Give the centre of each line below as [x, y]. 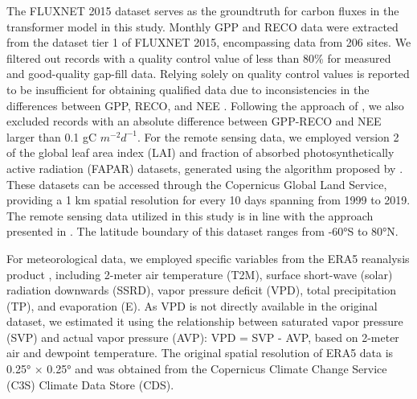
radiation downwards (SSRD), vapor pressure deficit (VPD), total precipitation [202, 290]
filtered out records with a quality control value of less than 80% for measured [199, 58]
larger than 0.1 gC [52, 136]
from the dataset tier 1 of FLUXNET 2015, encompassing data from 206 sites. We [209, 42]
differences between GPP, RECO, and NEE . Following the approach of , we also [205, 105]
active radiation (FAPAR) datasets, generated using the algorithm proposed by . [205, 168]
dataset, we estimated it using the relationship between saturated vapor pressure [205, 321]
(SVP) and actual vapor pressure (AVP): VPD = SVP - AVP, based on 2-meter [203, 337]
